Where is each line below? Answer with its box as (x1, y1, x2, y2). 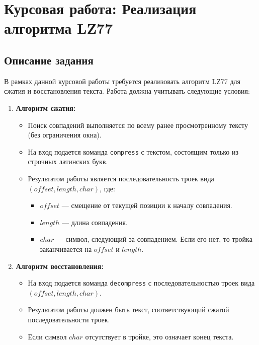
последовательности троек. (28, 314, 110, 324)
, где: (100, 183, 115, 193)
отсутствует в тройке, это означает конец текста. (85, 331, 234, 341)
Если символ (28, 331, 67, 341)
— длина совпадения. (62, 217, 128, 227)
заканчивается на (40, 243, 92, 254)
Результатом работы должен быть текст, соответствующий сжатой (28, 304, 229, 315)
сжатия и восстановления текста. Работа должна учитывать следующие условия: (4, 86, 250, 96)
